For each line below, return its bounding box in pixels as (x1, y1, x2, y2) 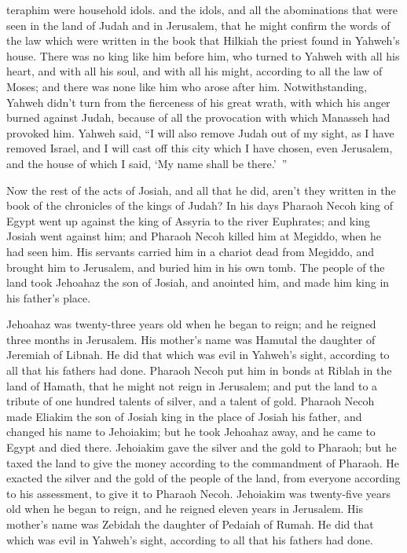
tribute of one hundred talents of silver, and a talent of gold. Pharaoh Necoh (6, 393, 375, 409)
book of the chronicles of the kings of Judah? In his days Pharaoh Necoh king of (6, 197, 393, 214)
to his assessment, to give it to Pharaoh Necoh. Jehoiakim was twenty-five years (6, 485, 390, 501)
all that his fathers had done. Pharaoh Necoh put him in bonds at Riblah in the (6, 362, 392, 379)
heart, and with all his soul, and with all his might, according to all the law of (6, 63, 383, 79)
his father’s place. (6, 289, 91, 306)
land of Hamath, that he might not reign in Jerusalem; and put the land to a (6, 377, 378, 394)
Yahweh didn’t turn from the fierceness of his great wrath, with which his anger (6, 93, 390, 110)
